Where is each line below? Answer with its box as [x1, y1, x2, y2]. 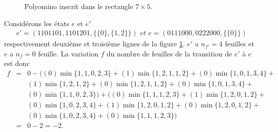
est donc [4, 58, 30, 69]
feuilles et [225, 38, 255, 49]
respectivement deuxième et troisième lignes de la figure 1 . [4, 38, 185, 49]
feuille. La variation [38, 48, 99, 58]
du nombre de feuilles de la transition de [106, 48, 232, 58]
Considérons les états [4, 18, 69, 28]
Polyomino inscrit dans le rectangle [24, 1, 133, 11]
